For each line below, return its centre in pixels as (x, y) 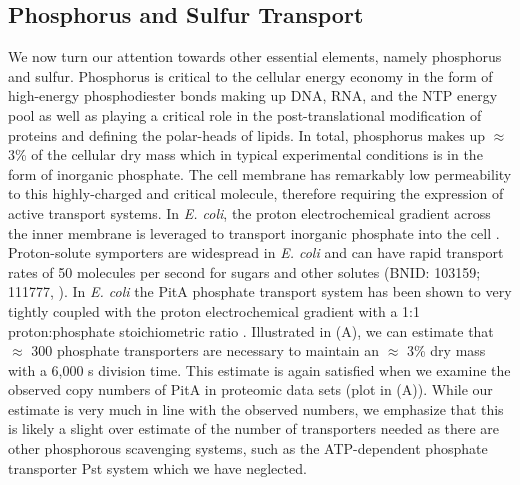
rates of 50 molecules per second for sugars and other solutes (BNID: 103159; (244, 271)
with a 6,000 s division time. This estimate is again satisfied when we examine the (259, 369)
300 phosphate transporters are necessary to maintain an (205, 350)
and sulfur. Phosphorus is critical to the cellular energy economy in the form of (250, 75)
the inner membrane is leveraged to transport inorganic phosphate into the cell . (254, 232)
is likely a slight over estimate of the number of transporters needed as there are (254, 428)
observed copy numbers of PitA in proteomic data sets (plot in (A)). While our (250, 389)
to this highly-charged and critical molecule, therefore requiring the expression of (256, 193)
